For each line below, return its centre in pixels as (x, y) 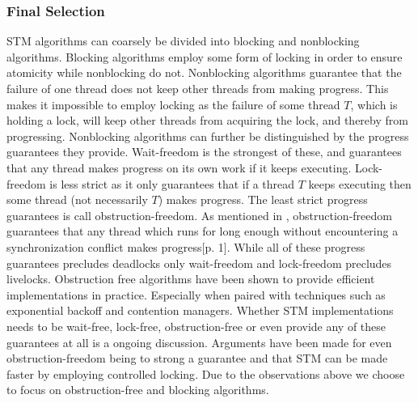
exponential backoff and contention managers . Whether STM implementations (200, 310)
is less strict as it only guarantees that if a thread (172, 183)
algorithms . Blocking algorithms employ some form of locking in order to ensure (205, 56)
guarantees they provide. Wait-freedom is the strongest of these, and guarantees (204, 152)
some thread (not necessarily (77, 199)
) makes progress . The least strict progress (263, 199)
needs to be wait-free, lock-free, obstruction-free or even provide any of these (196, 326)
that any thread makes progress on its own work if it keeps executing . (179, 167)
